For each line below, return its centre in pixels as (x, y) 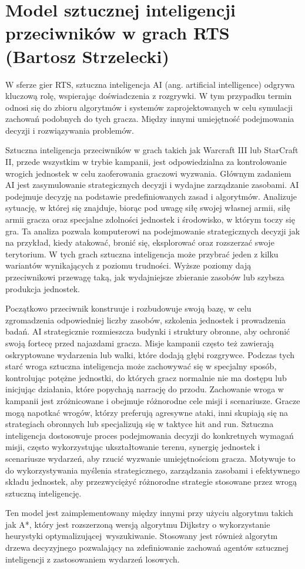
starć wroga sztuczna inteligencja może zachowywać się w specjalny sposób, (141, 366)
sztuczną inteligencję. (43, 493)
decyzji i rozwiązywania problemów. (70, 130)
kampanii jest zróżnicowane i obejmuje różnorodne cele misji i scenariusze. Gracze (153, 400)
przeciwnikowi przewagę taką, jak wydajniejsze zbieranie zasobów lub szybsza (145, 277)
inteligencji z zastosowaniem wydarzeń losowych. (93, 559)
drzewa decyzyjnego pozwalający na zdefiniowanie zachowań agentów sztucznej (147, 548)
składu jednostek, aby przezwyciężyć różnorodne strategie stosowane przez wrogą (151, 482)
